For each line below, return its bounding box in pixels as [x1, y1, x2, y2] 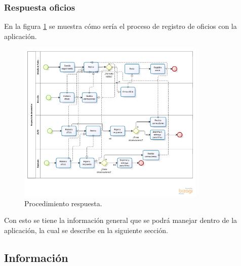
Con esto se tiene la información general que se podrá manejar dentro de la [4, 215, 237, 225]
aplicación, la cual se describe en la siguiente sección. [4, 225, 168, 235]
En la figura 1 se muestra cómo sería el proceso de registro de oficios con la [4, 21, 237, 31]
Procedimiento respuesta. [24, 198, 102, 208]
